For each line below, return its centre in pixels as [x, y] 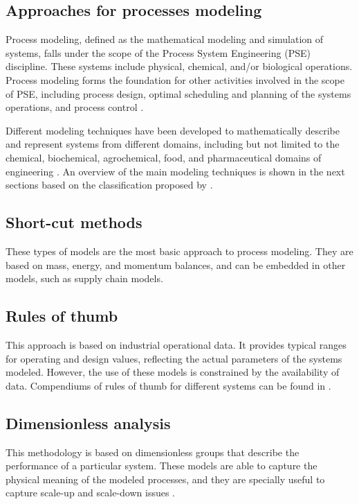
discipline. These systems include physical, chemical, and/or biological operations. [179, 66]
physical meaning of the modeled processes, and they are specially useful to [165, 479]
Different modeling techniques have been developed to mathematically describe [173, 130]
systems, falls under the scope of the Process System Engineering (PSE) [158, 52]
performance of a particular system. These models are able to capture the [162, 466]
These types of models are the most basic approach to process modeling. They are [179, 251]
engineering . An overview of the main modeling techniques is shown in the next [175, 171]
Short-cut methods [74, 222]
